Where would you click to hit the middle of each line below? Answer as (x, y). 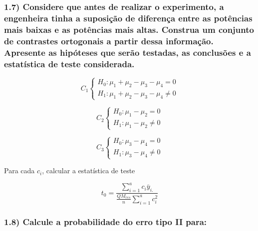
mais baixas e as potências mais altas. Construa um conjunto (129, 29)
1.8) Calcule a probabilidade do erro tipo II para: (106, 221)
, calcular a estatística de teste (89, 171)
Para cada (19, 171)
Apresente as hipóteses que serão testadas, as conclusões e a (128, 52)
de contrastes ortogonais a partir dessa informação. (109, 41)
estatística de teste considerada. (69, 63)
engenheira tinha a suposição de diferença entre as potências (128, 18)
